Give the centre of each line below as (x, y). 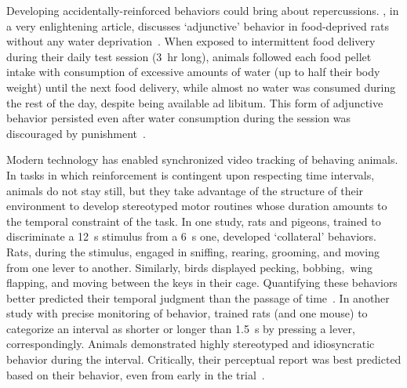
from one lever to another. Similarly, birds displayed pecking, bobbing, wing (190, 267)
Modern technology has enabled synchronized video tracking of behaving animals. (202, 160)
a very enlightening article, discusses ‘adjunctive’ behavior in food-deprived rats (198, 25)
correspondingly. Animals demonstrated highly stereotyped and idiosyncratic (191, 344)
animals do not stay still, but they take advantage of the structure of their (185, 190)
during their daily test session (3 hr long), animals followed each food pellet (189, 56)
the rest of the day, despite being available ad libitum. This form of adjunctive (195, 102)
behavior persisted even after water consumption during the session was (178, 118)
